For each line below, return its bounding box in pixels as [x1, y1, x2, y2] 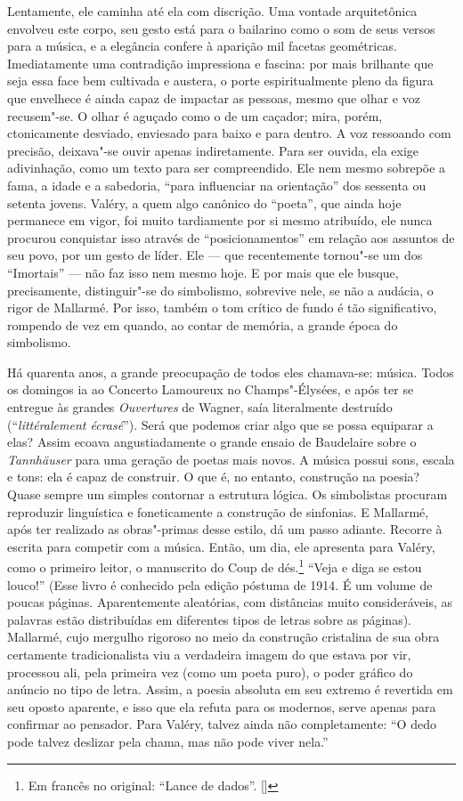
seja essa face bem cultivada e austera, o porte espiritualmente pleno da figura [7, 71, 434, 90]
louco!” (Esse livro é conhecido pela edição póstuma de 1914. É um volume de [7, 575, 433, 594]
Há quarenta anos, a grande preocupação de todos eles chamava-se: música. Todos [7, 362, 454, 381]
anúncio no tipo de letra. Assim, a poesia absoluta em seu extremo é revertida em [7, 680, 453, 699]
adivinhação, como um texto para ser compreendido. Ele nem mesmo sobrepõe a [7, 158, 446, 177]
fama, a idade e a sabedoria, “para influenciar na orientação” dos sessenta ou [7, 175, 426, 194]
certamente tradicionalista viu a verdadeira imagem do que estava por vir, [7, 645, 411, 664]
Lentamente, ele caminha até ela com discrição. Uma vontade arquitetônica [7, 2, 418, 20]
